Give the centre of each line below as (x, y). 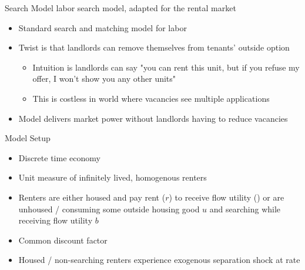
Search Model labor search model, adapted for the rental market (120, 8)
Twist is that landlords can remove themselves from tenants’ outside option (154, 47)
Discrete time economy (59, 157)
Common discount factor (63, 240)
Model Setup (28, 138)
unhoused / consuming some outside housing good (109, 209)
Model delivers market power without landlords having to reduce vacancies (153, 118)
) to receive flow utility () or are (227, 197)
